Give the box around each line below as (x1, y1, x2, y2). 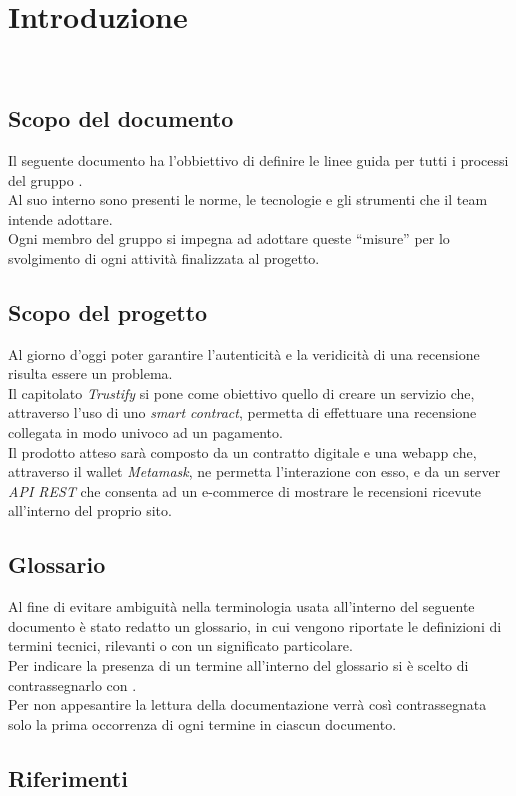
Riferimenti (8, 762, 128, 793)
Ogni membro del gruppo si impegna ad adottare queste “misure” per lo (8, 228, 450, 249)
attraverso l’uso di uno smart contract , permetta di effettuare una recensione (8, 402, 477, 423)
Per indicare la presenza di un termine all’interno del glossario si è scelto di (8, 655, 469, 676)
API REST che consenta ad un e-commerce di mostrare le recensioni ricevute (8, 480, 482, 501)
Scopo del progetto (8, 296, 208, 327)
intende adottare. (8, 208, 113, 229)
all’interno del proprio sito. (8, 500, 172, 521)
